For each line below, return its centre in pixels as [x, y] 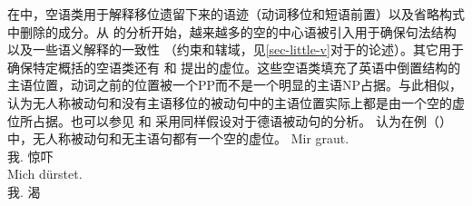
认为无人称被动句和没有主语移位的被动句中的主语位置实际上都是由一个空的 [230, 102]
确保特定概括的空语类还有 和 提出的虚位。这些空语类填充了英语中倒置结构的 [234, 67]
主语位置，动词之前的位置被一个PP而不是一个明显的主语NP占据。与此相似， [235, 85]
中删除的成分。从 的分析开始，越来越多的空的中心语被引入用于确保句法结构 [232, 31]
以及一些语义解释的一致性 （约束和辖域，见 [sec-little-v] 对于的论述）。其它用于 [236, 49]
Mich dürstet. [45, 174]
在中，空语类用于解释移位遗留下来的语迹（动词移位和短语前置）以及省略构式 [236, 14]
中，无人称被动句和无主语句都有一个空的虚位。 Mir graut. [178, 138]
